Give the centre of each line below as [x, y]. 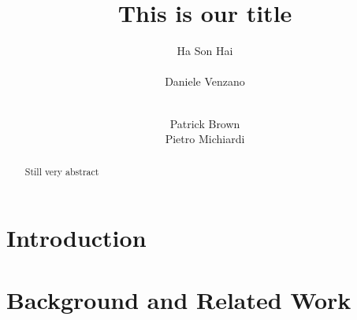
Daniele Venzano [205, 81]
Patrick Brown [205, 123]
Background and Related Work [179, 299]
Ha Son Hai [205, 51]
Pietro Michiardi [205, 139]
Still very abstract [62, 172]
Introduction [76, 238]
